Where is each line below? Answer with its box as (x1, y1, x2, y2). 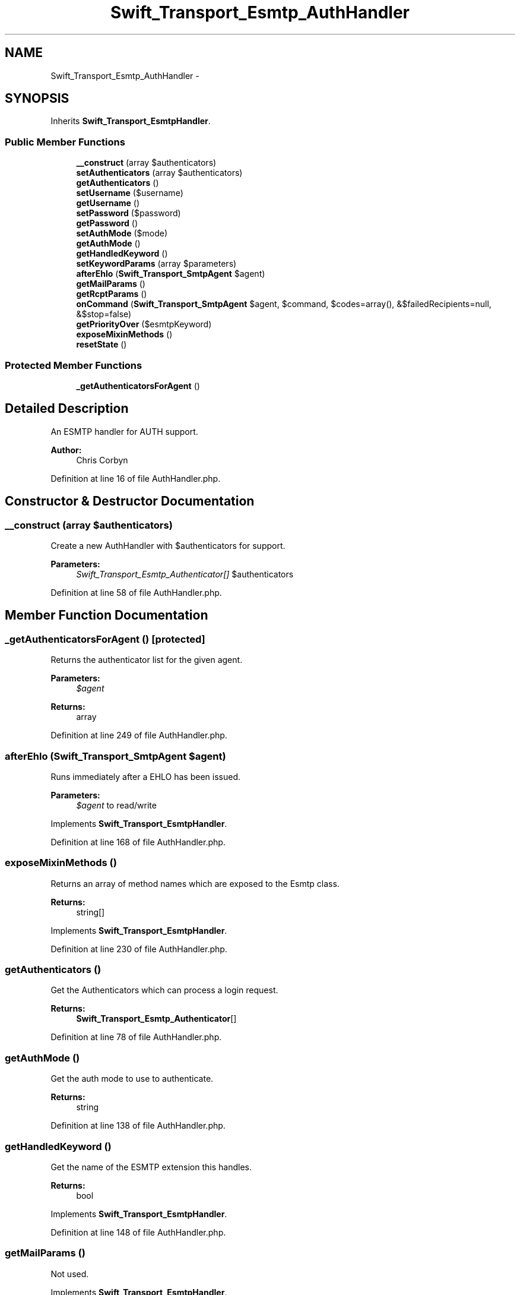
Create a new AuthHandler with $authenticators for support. (50, 541, 286, 551)
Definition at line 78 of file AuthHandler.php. (50, 1032, 222, 1043)
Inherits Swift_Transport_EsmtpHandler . (50, 116, 211, 127)
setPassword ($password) (76, 208, 181, 219)
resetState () (76, 339, 127, 350)
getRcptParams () (76, 289, 147, 299)
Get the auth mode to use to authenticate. (50, 1073, 214, 1084)
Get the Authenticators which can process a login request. (50, 985, 278, 996)
